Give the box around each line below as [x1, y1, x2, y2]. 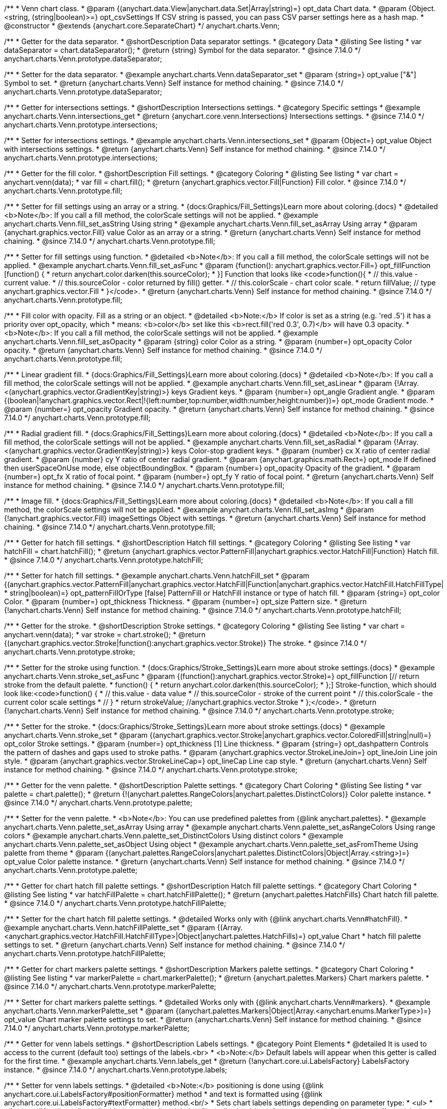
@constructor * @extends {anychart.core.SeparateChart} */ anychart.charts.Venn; [4, 21, 280, 30]
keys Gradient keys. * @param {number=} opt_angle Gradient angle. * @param [171, 387, 435, 396]
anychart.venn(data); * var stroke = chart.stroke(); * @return [4, 630, 205, 639]
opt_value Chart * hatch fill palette [307, 932, 421, 940]
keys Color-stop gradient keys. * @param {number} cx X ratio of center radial [171, 446, 430, 455]
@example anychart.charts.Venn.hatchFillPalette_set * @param [4, 923, 215, 932]
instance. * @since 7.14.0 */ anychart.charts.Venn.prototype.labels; [4, 1065, 227, 1074]
